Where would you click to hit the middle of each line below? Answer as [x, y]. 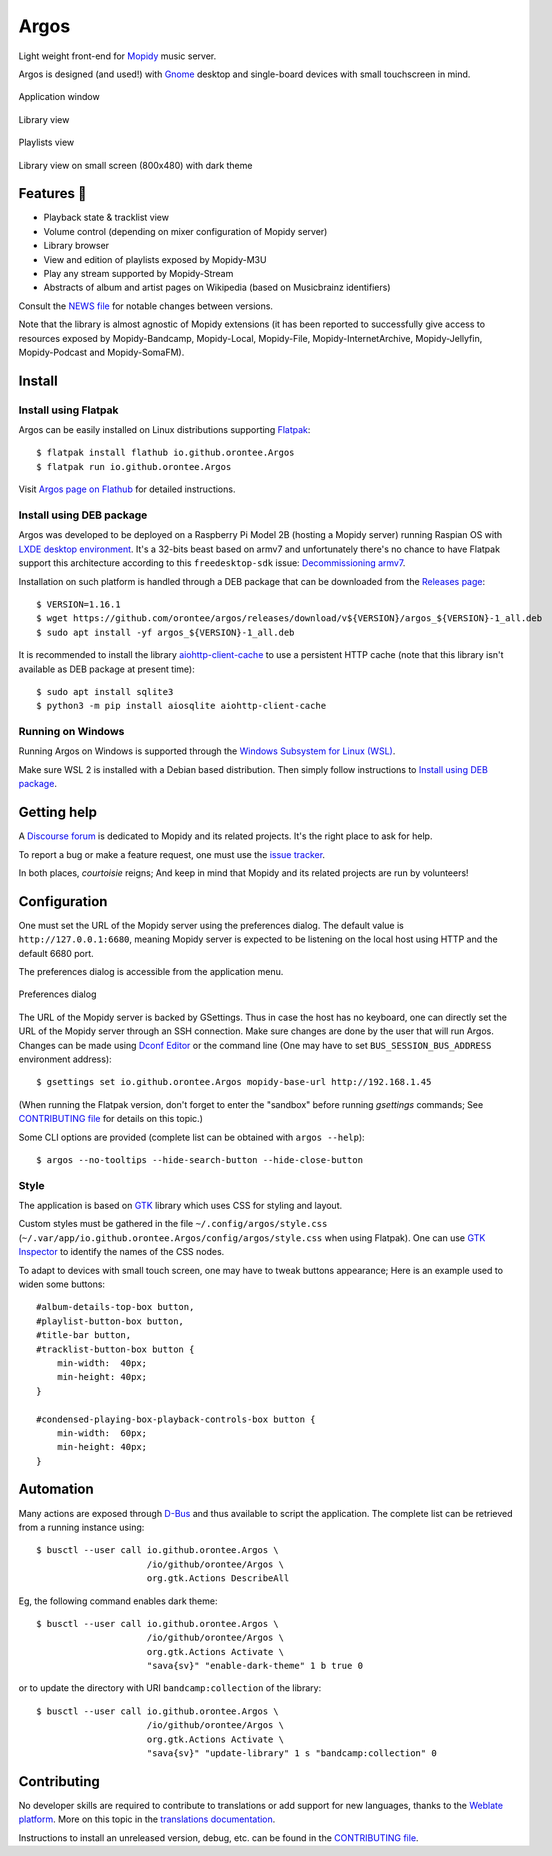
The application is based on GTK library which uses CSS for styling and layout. [180, 1206]
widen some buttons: [61, 1284]
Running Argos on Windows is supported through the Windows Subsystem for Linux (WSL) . [207, 751]
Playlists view [46, 142]
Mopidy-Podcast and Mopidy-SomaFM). [101, 352]
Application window [59, 97]
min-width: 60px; [102, 1433]
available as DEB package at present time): [106, 669]
